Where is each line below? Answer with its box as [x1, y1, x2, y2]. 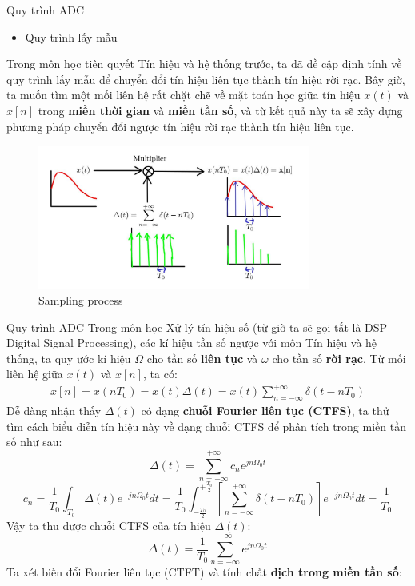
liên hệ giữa [6, 365, 63, 382]
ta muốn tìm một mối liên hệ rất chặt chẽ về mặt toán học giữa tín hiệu [6, 86, 361, 103]
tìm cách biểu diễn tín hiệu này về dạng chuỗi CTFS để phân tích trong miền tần [6, 417, 406, 434]
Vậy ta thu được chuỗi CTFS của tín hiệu [6, 516, 211, 533]
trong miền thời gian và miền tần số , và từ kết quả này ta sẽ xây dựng [38, 102, 403, 118]
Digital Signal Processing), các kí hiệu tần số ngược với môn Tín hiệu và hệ [6, 334, 377, 351]
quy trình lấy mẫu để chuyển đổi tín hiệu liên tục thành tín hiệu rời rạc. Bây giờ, [6, 70, 405, 87]
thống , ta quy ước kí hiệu [6, 349, 131, 366]
